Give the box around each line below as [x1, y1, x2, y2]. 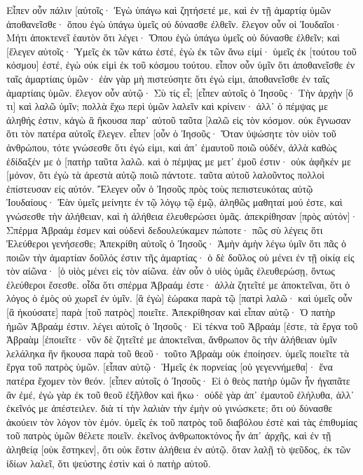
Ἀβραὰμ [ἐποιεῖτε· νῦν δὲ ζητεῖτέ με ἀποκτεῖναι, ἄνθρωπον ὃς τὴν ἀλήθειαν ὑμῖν [6, 332, 337, 347]
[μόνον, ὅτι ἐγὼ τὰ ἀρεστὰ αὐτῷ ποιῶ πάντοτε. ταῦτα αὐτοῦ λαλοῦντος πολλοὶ [6, 167, 324, 182]
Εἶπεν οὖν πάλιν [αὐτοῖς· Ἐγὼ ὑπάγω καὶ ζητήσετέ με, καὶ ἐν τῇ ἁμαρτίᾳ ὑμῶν [6, 3, 331, 17]
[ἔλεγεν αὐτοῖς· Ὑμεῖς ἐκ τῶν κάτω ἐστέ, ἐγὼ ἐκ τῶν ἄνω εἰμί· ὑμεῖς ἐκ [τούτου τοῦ [6, 43, 357, 58]
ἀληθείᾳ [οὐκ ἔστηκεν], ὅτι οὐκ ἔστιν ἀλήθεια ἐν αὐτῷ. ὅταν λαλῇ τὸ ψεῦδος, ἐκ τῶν [6, 442, 351, 456]
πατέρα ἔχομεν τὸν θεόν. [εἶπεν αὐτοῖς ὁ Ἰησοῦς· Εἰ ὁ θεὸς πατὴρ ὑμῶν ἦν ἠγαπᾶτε [6, 373, 350, 388]
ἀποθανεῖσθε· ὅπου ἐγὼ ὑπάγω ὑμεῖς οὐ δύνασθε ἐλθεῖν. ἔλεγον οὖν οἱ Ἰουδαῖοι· [6, 16, 342, 31]
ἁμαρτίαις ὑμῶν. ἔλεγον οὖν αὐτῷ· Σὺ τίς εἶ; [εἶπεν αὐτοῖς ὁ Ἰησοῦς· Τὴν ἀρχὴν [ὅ [6, 85, 353, 99]
